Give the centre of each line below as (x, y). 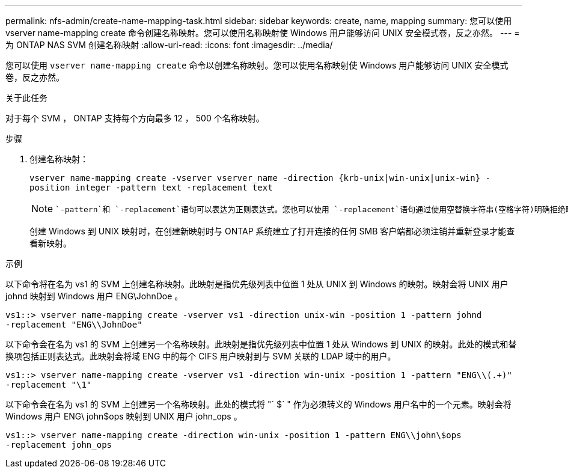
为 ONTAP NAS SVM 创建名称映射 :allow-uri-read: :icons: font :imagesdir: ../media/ (169, 45)
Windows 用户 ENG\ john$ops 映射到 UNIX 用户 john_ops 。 (124, 416)
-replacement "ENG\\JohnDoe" (74, 325)
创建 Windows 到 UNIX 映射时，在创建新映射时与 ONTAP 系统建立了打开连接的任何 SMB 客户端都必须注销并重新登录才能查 (272, 231)
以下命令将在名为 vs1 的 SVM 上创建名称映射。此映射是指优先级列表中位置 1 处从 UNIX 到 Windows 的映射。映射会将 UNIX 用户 (257, 284)
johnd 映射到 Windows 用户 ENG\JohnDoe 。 (94, 296)
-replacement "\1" (49, 385)
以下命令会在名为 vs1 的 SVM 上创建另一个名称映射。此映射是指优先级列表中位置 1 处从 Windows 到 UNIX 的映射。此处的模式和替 (261, 344)
